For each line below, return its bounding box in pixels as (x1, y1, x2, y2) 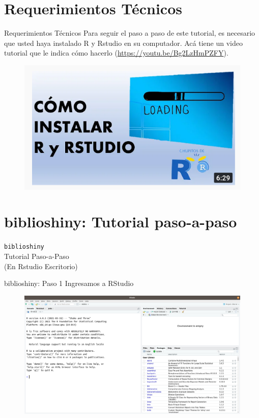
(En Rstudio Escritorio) (4, 260, 78, 271)
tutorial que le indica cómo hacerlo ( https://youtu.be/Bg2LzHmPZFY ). (4, 47, 228, 58)
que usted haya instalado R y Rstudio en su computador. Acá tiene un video (4, 37, 243, 48)
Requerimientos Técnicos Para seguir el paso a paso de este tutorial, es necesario (4, 28, 255, 38)
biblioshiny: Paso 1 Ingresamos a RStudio (4, 278, 134, 289)
